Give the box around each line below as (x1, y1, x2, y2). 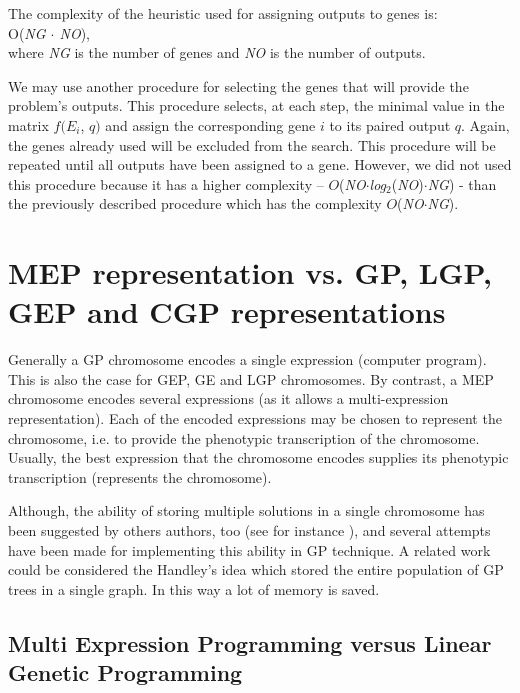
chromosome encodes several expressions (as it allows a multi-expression (8, 388, 449, 409)
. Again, (461, 114, 510, 135)
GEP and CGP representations (8, 291, 446, 332)
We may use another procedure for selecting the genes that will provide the (8, 75, 469, 96)
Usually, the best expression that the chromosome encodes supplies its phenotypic (8, 447, 509, 468)
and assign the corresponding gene (105, 114, 316, 135)
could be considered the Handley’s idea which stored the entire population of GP (8, 559, 504, 580)
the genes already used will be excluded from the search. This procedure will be (8, 134, 496, 155)
